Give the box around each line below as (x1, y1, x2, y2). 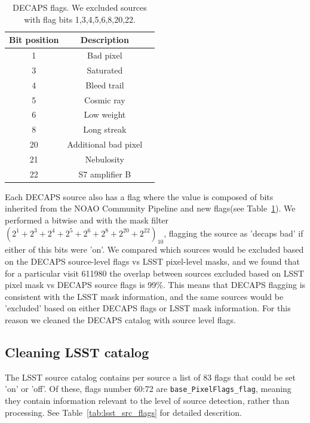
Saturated (87, 63, 123, 76)
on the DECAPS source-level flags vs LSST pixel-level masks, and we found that (5, 255, 300, 268)
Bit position (9, 33, 59, 46)
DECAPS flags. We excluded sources (13, 1, 147, 13)
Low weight (84, 108, 126, 121)
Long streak (83, 123, 127, 136)
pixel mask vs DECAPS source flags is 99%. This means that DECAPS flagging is (5, 278, 306, 291)
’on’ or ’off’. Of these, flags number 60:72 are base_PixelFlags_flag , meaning (5, 382, 291, 395)
